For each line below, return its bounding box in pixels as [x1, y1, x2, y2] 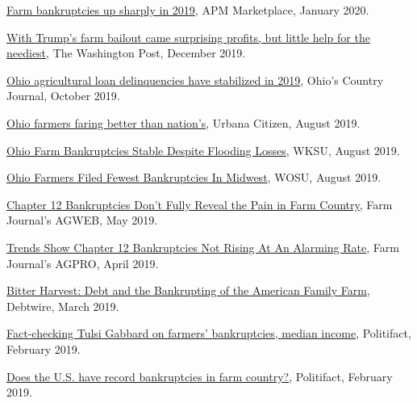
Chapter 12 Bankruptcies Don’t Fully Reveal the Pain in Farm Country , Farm [6, 195, 393, 212]
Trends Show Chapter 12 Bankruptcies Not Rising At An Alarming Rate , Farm [6, 238, 399, 255]
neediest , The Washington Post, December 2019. [6, 44, 246, 61]
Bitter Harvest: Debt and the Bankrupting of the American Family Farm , [6, 282, 370, 299]
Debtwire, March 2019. [6, 297, 119, 314]
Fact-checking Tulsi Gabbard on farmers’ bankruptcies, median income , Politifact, [6, 325, 411, 342]
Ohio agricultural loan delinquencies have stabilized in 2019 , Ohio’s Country [6, 71, 384, 88]
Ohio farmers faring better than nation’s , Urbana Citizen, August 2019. [6, 114, 361, 131]
